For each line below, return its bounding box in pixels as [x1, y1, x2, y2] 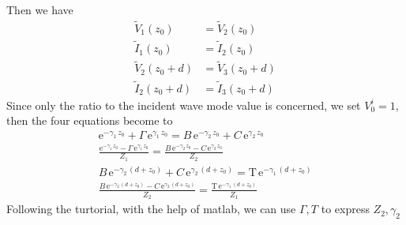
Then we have [6, 2, 73, 17]
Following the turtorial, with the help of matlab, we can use [6, 201, 296, 217]
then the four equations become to [6, 112, 173, 129]
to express [321, 201, 370, 217]
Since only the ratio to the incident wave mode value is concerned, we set [6, 96, 361, 113]
